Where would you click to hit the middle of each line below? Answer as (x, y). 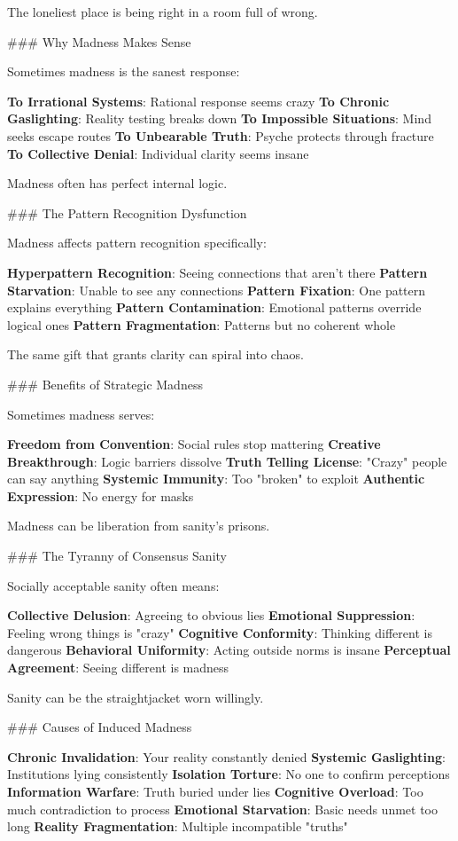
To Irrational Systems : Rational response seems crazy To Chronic (198, 101)
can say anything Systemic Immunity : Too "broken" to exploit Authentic (216, 479)
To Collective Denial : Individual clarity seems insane (158, 153)
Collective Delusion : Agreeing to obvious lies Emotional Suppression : (211, 615)
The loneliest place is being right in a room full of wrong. (163, 12)
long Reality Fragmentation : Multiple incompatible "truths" (178, 826)
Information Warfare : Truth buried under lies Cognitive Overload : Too (215, 791)
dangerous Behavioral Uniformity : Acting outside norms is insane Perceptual (229, 650)
